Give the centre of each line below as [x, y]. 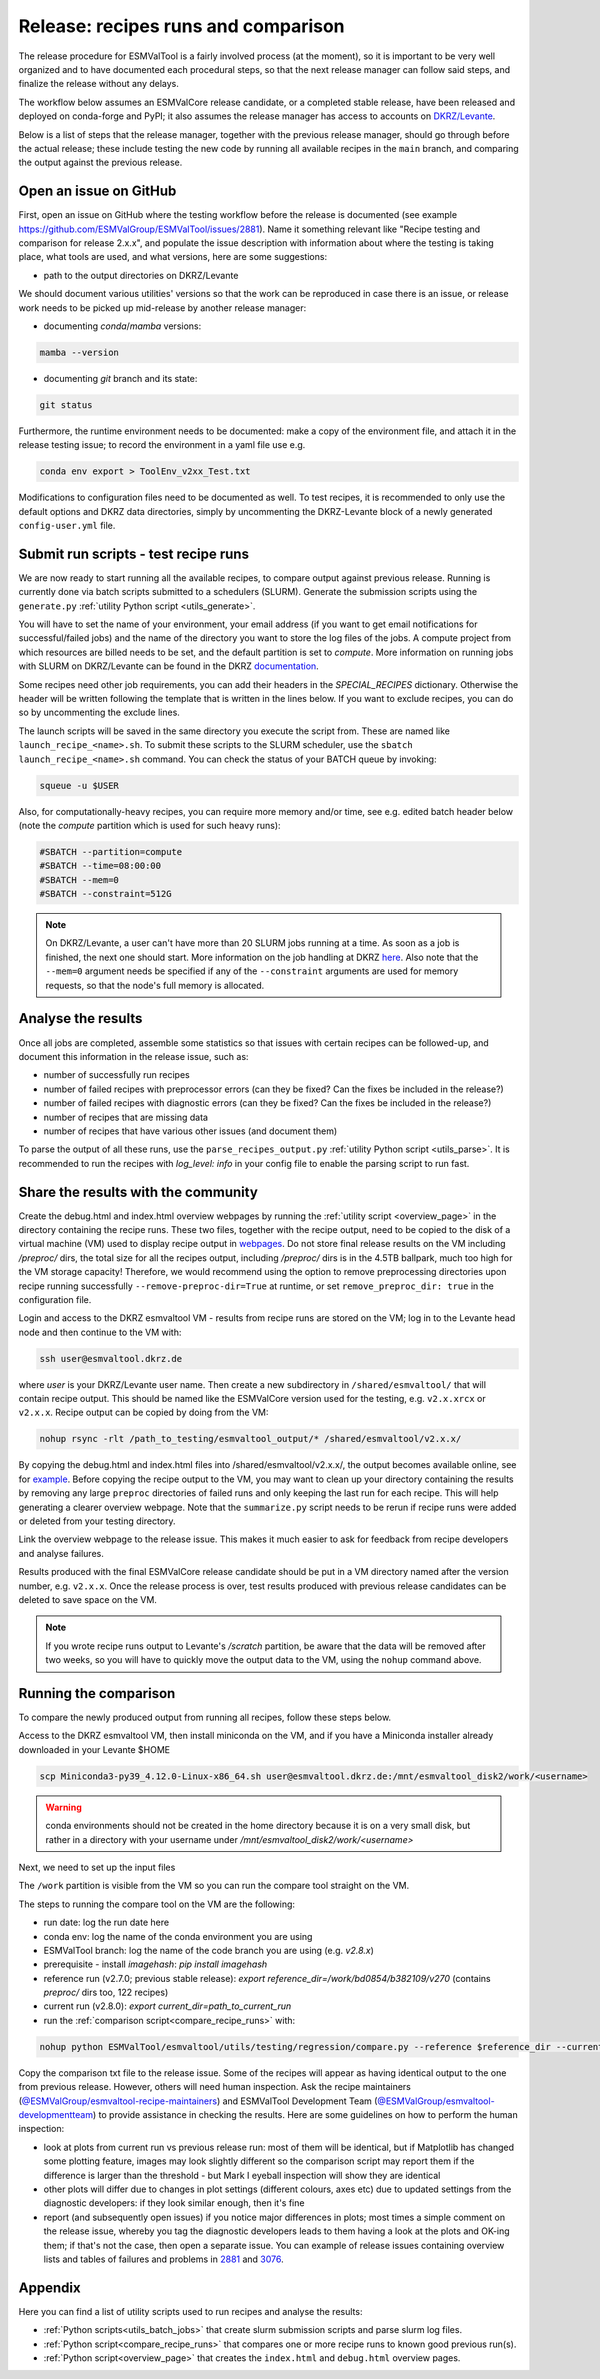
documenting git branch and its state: [120, 378]
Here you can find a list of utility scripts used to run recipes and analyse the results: [190, 2311]
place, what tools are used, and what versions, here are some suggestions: [173, 257]
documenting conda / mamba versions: [122, 326]
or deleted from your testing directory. [97, 1521]
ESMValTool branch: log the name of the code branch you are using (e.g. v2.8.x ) [209, 1950]
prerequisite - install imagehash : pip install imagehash [155, 1964]
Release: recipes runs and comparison [181, 26]
